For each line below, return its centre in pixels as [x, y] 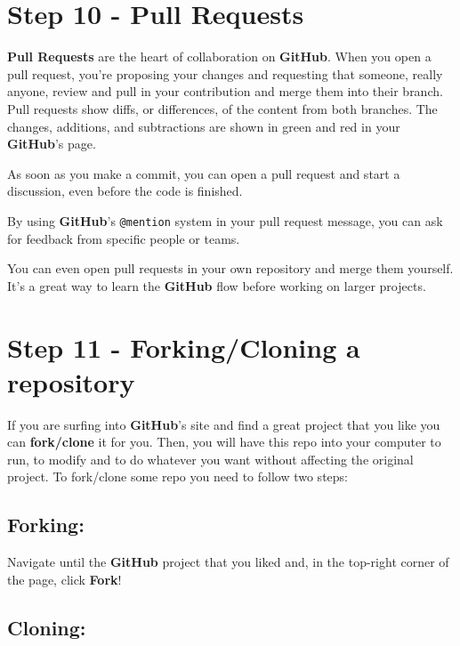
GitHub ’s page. [52, 144]
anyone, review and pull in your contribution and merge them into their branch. [225, 91]
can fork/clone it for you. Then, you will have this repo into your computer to [224, 442]
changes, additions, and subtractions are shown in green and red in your [204, 126]
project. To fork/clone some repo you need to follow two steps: [178, 476]
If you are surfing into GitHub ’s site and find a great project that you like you [224, 424]
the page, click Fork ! [65, 579]
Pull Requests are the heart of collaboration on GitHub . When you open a [219, 57]
